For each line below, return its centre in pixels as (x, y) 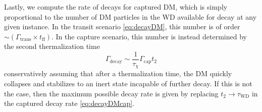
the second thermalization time (52, 46)
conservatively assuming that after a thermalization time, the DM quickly (118, 73)
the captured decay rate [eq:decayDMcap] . (69, 103)
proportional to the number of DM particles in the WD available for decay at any (130, 16)
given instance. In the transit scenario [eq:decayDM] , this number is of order (122, 26)
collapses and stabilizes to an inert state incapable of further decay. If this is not (128, 83)
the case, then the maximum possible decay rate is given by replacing (111, 93)
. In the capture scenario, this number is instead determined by (149, 36)
